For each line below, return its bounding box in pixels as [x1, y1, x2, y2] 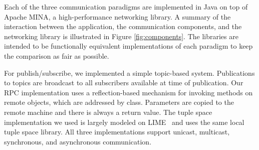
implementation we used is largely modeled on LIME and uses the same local [4, 116, 244, 127]
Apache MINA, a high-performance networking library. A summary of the [4, 11, 231, 22]
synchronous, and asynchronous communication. [4, 136, 152, 146]
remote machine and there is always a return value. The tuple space [4, 106, 212, 117]
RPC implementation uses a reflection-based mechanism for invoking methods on [4, 87, 253, 97]
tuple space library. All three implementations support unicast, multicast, [4, 126, 230, 137]
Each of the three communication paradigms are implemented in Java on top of [4, 2, 248, 12]
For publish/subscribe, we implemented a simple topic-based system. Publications [4, 67, 255, 78]
